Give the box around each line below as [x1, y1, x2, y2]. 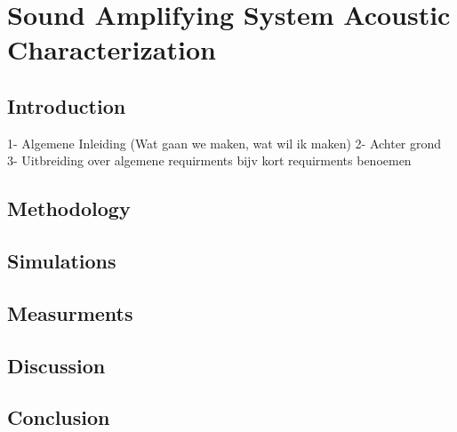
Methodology [7, 195, 131, 222]
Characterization [7, 31, 216, 68]
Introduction [7, 92, 126, 119]
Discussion [7, 351, 106, 379]
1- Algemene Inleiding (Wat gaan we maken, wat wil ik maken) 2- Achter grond [7, 133, 442, 152]
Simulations [7, 247, 116, 275]
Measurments [7, 299, 133, 326]
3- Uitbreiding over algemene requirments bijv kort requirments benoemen [7, 151, 412, 170]
